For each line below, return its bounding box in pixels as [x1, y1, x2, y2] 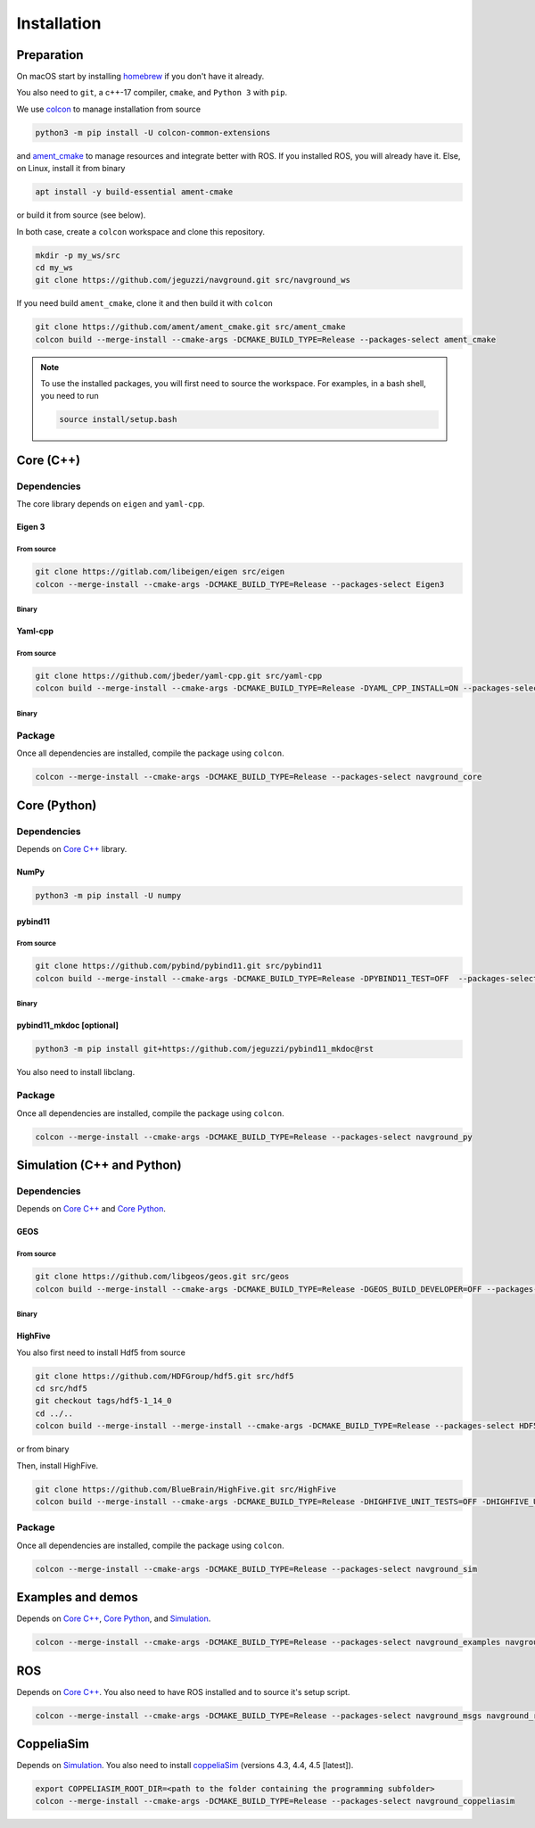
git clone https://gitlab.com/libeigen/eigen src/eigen [35, 567, 285, 577]
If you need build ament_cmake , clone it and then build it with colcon [16, 298, 274, 309]
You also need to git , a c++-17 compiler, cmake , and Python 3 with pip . [16, 87, 288, 98]
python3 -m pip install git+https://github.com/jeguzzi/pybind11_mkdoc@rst [35, 1044, 374, 1055]
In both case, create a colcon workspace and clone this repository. [16, 226, 266, 236]
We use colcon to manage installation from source [16, 103, 201, 114]
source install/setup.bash [59, 415, 177, 425]
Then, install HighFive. [16, 1460, 99, 1471]
